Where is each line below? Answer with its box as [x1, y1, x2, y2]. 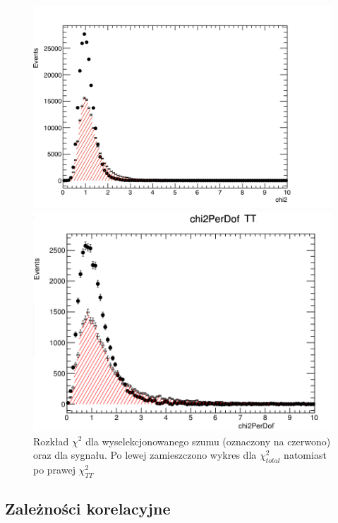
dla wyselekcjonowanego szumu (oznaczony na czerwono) [85, 433, 331, 448]
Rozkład [33, 433, 69, 448]
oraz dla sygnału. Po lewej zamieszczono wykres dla [33, 447, 257, 462]
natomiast [284, 447, 327, 462]
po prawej [33, 462, 76, 476]
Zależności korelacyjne [5, 498, 171, 519]
